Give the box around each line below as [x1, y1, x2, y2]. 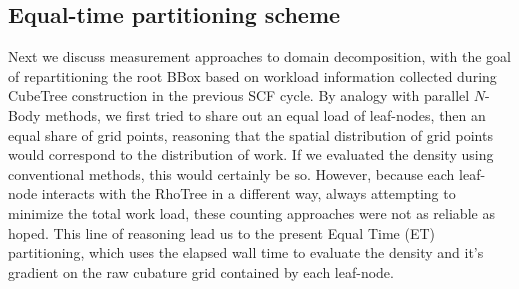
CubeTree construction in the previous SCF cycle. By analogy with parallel [8, 85, 470, 106]
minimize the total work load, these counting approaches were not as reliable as [8, 202, 495, 223]
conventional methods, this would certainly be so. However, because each [8, 163, 455, 184]
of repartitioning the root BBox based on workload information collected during [8, 65, 497, 86]
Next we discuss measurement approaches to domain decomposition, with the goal [8, 46, 511, 67]
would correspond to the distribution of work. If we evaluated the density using [8, 144, 494, 165]
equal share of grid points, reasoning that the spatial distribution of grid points [8, 124, 493, 145]
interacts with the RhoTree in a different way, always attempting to [41, 183, 456, 204]
